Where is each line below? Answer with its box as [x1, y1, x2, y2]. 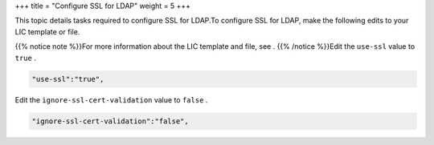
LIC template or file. [14, 26, 80, 36]
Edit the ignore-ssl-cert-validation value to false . [14, 95, 208, 104]
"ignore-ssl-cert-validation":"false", [31, 116, 189, 126]
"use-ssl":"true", [31, 75, 104, 83]
